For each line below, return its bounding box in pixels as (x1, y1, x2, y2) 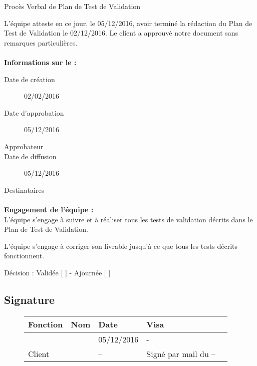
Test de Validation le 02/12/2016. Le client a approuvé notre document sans (4, 28, 238, 38)
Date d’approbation (4, 107, 64, 118)
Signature (4, 291, 55, 307)
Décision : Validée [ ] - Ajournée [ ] (4, 267, 111, 277)
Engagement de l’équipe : (4, 204, 94, 214)
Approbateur (4, 141, 44, 151)
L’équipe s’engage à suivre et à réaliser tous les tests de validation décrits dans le (4, 214, 253, 224)
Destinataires (4, 184, 45, 195)
